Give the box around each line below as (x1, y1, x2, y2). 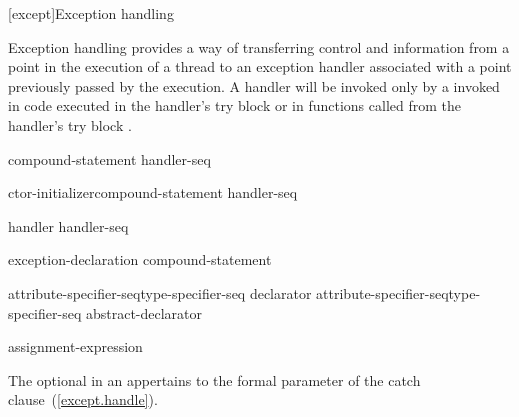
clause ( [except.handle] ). (8, 389, 158, 410)
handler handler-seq (8, 215, 129, 236)
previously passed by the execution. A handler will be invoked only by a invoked (8, 75, 500, 96)
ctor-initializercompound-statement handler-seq (8, 182, 298, 203)
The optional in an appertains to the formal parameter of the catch (8, 369, 421, 390)
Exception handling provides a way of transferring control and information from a (8, 36, 510, 57)
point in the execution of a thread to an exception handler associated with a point (8, 56, 512, 77)
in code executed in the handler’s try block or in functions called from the (8, 95, 461, 116)
